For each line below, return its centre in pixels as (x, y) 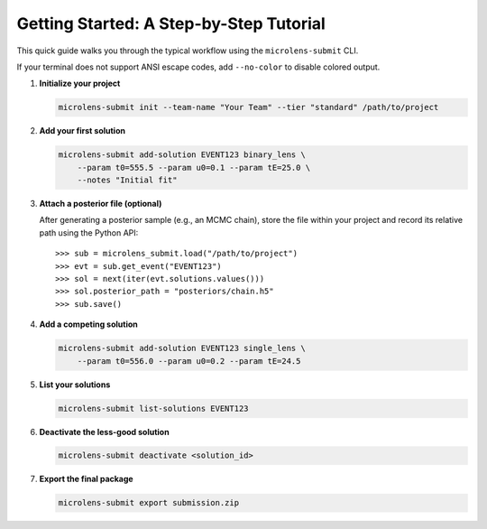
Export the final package (87, 479)
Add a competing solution (89, 324)
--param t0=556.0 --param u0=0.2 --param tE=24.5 (189, 361)
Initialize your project (80, 84)
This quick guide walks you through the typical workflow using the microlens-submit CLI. (188, 51)
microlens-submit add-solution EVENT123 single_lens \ (182, 348)
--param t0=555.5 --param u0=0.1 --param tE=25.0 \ (194, 167)
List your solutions (75, 385)
